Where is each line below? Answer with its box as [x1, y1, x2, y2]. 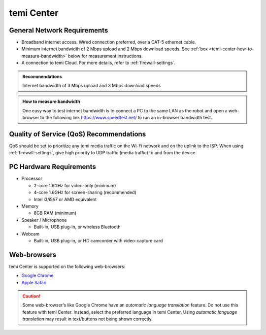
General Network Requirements [9, 26, 108, 34]
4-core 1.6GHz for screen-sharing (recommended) [33, 190, 136, 196]
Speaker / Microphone [21, 217, 67, 223]
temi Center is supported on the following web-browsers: [9, 264, 126, 269]
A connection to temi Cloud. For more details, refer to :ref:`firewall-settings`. [21, 60, 176, 66]
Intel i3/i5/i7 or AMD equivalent [33, 196, 97, 202]
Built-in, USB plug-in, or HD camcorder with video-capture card [33, 237, 163, 243]
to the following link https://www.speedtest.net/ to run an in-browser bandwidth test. [40, 115, 212, 121]
